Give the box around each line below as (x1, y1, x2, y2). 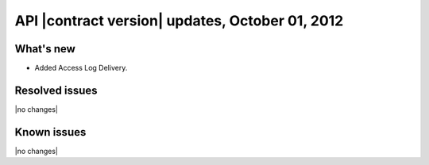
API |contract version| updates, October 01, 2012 (14, 12, 344, 29)
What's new (14, 42, 75, 56)
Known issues (14, 125, 87, 139)
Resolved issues (14, 83, 99, 97)
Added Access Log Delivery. (34, 63, 128, 73)
